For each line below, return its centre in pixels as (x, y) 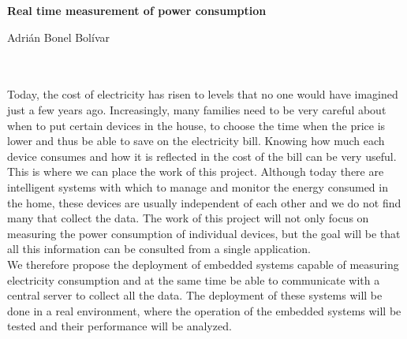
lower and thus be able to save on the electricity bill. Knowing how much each (196, 141)
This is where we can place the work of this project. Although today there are (196, 171)
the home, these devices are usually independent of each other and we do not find (204, 202)
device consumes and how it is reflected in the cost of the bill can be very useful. (202, 156)
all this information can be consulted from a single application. (159, 249)
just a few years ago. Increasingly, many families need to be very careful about (197, 109)
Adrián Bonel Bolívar (58, 37)
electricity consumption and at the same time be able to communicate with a (194, 279)
